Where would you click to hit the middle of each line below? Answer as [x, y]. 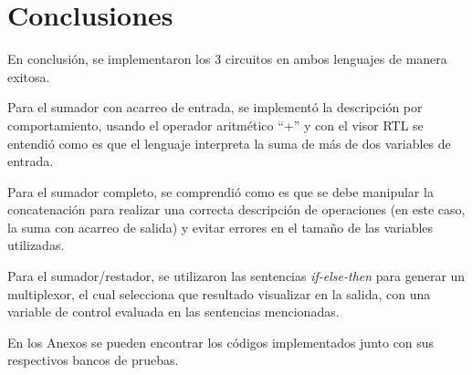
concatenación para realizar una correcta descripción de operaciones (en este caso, [236, 209]
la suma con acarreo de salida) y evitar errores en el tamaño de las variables [220, 227]
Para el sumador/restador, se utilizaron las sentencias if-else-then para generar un [236, 276]
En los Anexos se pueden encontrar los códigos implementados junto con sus [221, 342]
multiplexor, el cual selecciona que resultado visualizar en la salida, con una [219, 293]
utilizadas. [36, 245]
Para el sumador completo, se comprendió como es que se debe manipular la [220, 191]
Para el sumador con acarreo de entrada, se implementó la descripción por [215, 107]
